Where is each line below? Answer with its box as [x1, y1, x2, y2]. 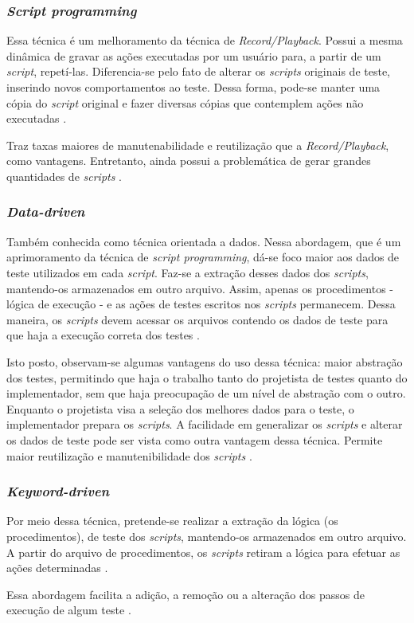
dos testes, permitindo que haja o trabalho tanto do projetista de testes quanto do [6, 369, 408, 386]
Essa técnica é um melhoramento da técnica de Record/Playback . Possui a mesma [6, 32, 403, 49]
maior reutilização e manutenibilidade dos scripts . [6, 447, 252, 464]
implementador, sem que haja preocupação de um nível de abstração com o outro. [6, 385, 406, 402]
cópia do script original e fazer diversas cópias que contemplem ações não [6, 94, 364, 111]
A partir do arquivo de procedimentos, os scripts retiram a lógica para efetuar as [6, 543, 400, 560]
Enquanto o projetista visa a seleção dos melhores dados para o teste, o [6, 400, 354, 417]
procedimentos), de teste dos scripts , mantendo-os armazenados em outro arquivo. [6, 527, 407, 544]
